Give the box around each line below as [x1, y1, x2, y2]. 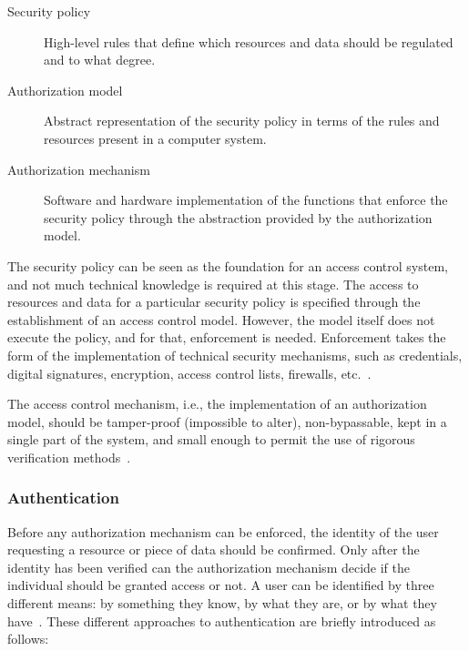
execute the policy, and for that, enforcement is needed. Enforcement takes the [7, 328, 446, 347]
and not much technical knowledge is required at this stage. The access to [7, 274, 419, 293]
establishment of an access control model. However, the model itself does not [7, 310, 435, 329]
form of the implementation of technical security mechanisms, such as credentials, [7, 345, 463, 364]
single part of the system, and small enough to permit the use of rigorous [7, 430, 415, 449]
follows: [7, 629, 49, 648]
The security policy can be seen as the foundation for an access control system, [7, 256, 448, 275]
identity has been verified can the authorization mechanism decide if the [7, 557, 411, 576]
